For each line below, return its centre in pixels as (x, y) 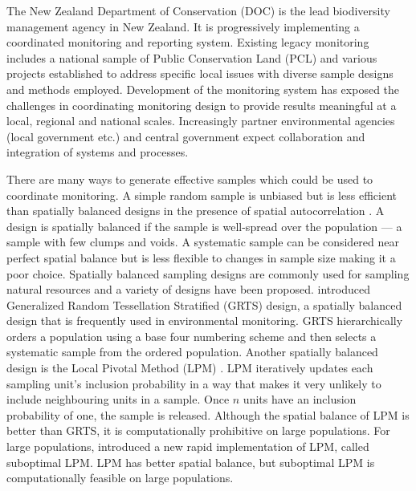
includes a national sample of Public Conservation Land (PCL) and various (192, 57)
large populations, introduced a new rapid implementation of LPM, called (188, 446)
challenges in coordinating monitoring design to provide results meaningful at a (202, 105)
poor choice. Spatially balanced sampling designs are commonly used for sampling (208, 273)
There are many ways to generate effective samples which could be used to (190, 179)
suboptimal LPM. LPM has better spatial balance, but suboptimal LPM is (191, 462)
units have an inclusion (300, 399)
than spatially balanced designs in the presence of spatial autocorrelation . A (196, 211)
